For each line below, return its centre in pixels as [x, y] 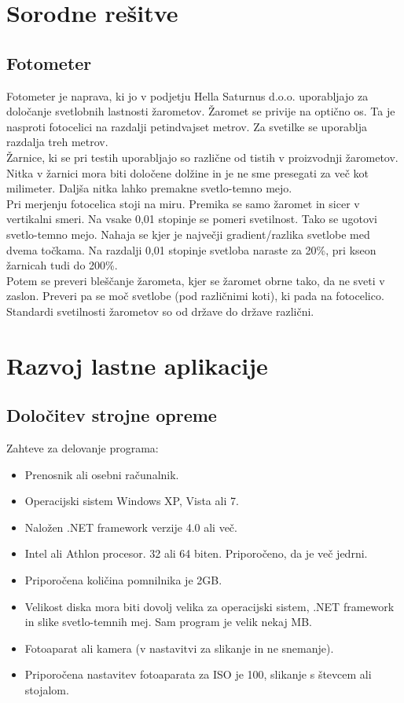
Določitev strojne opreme [112, 415]
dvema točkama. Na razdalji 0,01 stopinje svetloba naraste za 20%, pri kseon [191, 249]
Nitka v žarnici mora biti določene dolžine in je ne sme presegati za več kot [188, 172]
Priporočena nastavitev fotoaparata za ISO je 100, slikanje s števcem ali [198, 674]
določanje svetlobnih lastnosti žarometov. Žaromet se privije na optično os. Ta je [201, 111]
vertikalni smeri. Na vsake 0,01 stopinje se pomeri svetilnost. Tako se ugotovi [192, 219]
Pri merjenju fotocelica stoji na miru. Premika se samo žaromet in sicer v [183, 203]
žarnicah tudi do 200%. [62, 265]
